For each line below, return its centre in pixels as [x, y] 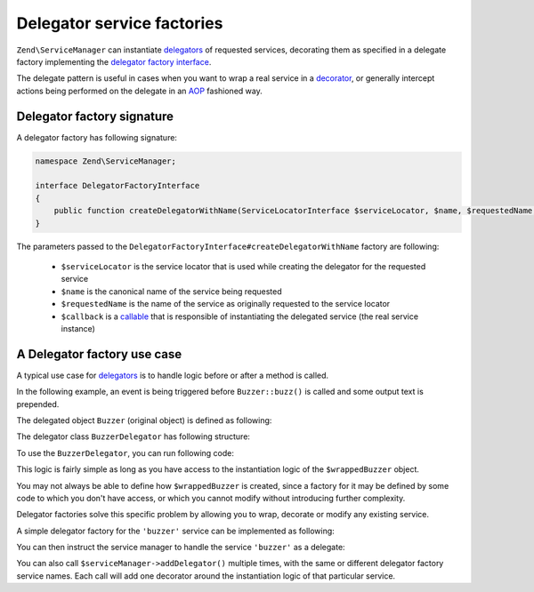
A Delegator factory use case [99, 354]
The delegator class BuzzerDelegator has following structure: [133, 436]
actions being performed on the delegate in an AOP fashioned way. [139, 91]
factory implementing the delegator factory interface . [114, 61]
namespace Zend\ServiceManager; [106, 161]
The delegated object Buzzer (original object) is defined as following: [144, 420]
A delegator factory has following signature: [97, 137]
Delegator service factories [120, 23]
